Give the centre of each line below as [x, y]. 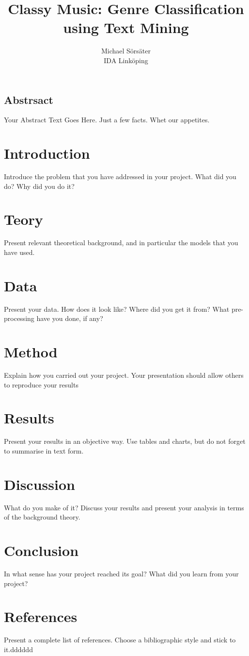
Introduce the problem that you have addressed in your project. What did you [120, 177]
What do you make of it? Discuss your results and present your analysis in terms [124, 507]
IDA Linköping [126, 60]
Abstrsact [29, 99]
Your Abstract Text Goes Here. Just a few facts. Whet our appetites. [107, 120]
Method [31, 352]
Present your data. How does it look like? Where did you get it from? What [117, 309]
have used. [19, 252]
